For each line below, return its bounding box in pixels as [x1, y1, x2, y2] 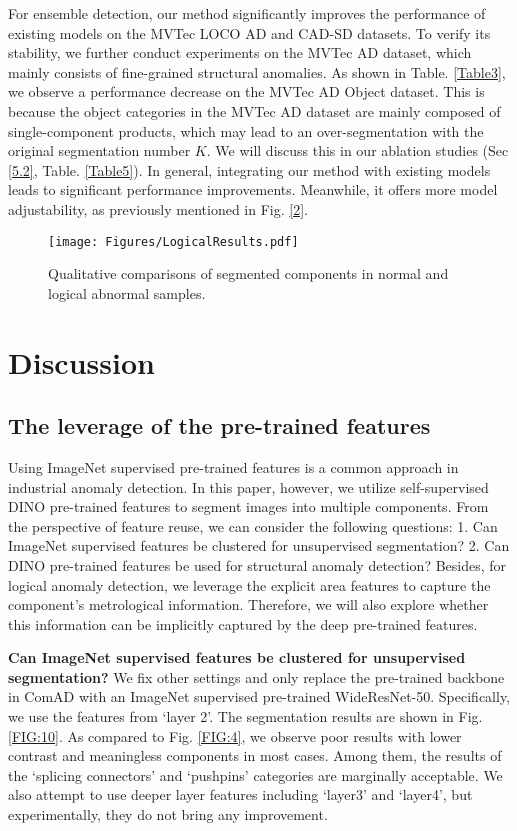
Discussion [8, 341, 155, 382]
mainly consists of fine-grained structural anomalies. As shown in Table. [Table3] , [8, 61, 506, 82]
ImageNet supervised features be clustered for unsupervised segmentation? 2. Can [8, 535, 510, 556]
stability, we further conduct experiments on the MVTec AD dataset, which [8, 42, 472, 63]
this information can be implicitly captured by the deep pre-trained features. [8, 613, 478, 634]
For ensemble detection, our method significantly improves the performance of [8, 3, 486, 23]
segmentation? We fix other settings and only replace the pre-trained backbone [8, 666, 505, 687]
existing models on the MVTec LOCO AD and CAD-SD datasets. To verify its [8, 22, 491, 43]
